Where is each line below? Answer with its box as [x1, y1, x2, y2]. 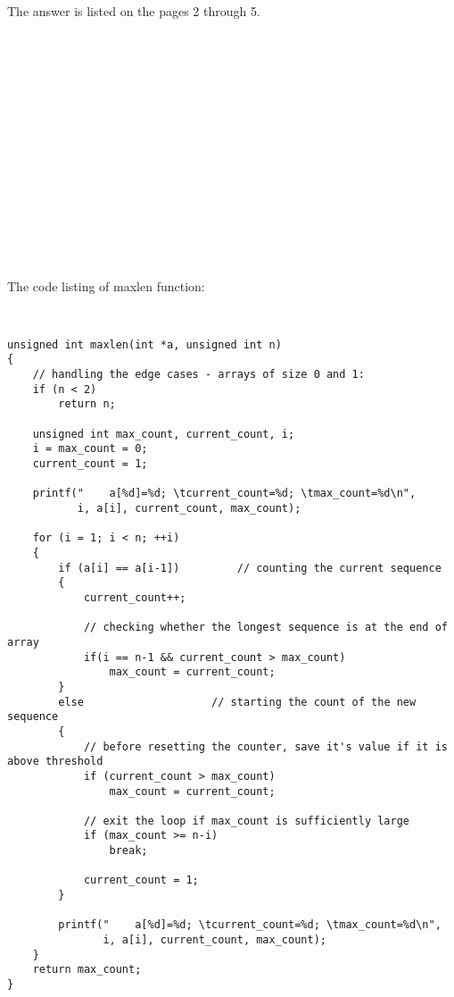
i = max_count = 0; [32, 442, 148, 456]
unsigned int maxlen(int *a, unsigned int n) [7, 338, 282, 351]
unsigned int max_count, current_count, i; [32, 427, 295, 440]
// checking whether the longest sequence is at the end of [83, 621, 448, 634]
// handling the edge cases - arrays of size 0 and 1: [32, 368, 365, 381]
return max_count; [32, 963, 142, 976]
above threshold [7, 755, 103, 768]
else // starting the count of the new [58, 695, 417, 708]
